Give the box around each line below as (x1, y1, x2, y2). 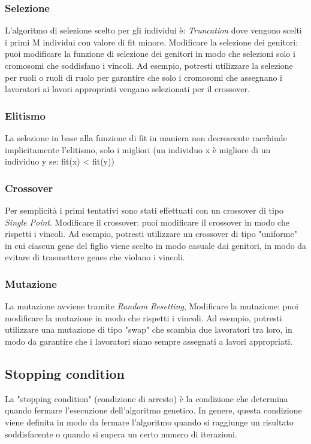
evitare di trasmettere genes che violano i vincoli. (5, 251, 185, 263)
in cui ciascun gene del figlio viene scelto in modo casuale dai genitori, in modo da (5, 239, 307, 251)
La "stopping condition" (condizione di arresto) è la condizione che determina (5, 392, 288, 405)
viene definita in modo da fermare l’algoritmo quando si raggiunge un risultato (5, 415, 294, 428)
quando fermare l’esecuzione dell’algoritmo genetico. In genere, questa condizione (5, 404, 302, 416)
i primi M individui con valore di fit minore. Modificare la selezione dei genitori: (5, 35, 298, 48)
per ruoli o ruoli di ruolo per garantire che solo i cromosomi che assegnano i (5, 71, 282, 83)
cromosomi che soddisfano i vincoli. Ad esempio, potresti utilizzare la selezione (5, 59, 293, 71)
